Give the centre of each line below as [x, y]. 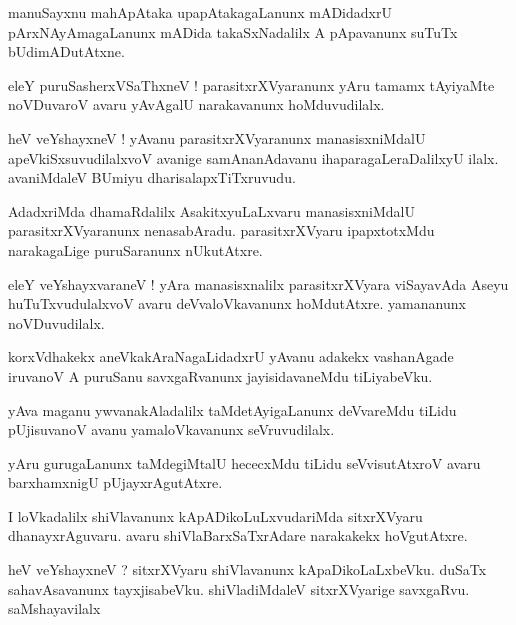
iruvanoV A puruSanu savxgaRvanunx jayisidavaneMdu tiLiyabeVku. [220, 375]
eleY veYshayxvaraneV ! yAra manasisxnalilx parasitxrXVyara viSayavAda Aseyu [258, 283]
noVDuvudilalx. [56, 322]
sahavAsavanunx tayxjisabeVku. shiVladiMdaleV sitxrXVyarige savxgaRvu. [239, 588]
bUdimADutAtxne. [66, 51]
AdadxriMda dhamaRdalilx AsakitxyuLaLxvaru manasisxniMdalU [211, 210]
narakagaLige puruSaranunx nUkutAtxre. [135, 249]
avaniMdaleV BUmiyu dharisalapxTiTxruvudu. [152, 177]
